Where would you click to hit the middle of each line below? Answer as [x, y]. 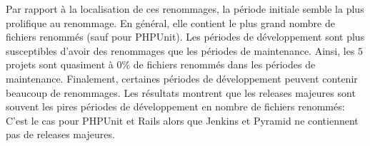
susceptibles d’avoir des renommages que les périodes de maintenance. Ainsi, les [180, 50]
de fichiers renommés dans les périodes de [224, 64]
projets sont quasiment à [60, 64]
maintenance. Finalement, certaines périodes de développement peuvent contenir [182, 78]
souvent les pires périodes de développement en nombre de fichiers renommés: [175, 106]
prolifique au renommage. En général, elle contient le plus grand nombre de [170, 22]
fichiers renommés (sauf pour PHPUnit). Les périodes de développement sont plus [185, 37]
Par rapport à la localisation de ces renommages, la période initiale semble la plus [185, 9]
